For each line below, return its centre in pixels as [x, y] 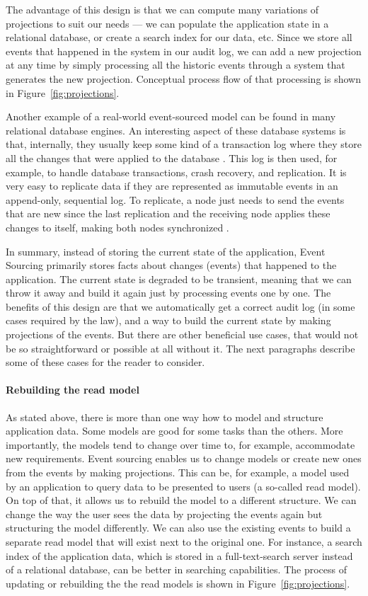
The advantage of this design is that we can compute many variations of [162, 9]
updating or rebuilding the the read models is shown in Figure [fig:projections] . [178, 583]
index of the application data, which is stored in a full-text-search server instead [179, 555]
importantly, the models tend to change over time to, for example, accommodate [180, 444]
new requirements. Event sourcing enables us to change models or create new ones [184, 458]
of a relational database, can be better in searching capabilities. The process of [176, 569]
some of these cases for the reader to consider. [105, 362]
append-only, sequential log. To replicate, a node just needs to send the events [175, 199]
